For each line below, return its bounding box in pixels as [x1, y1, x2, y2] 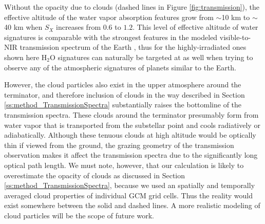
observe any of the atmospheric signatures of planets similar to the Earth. [4, 62, 236, 72]
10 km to [221, 11, 250, 22]
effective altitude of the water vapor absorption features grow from [4, 11, 214, 22]
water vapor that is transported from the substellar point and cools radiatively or [4, 119, 260, 130]
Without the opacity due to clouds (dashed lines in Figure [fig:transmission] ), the [4, 2, 260, 12]
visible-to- [219, 31, 251, 42]
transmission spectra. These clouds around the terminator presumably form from [4, 109, 259, 120]
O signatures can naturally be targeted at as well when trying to [50, 51, 253, 62]
